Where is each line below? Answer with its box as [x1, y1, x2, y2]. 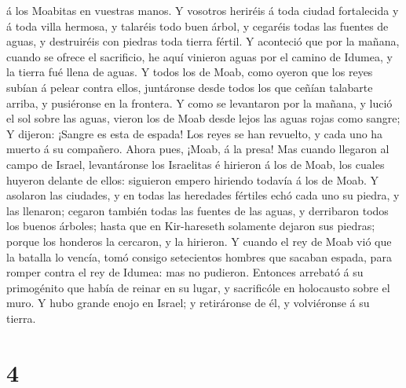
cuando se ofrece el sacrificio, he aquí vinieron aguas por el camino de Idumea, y [6, 48, 393, 64]
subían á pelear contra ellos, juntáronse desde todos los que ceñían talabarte [6, 79, 373, 95]
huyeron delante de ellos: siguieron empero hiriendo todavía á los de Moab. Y [6, 171, 379, 188]
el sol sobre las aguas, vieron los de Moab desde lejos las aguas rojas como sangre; [6, 110, 401, 126]
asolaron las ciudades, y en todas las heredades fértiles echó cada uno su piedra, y [6, 187, 400, 203]
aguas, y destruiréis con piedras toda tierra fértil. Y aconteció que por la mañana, [6, 33, 400, 49]
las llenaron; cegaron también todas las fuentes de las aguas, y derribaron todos [6, 202, 389, 218]
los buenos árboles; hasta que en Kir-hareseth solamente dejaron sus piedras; [6, 218, 375, 234]
